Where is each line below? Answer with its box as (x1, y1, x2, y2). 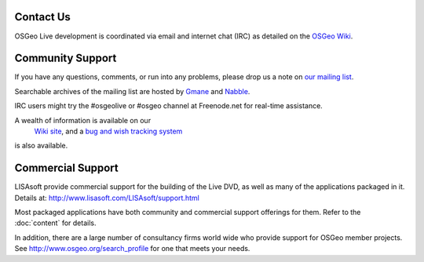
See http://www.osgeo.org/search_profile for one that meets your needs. (14, 244, 250, 253)
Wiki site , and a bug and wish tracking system (34, 126, 183, 136)
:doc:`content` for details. (14, 218, 97, 227)
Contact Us (14, 10, 71, 24)
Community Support (14, 52, 117, 65)
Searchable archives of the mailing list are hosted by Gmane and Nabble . (14, 86, 250, 96)
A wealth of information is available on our (14, 115, 152, 125)
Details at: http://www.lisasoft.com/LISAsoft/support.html (14, 193, 199, 202)
